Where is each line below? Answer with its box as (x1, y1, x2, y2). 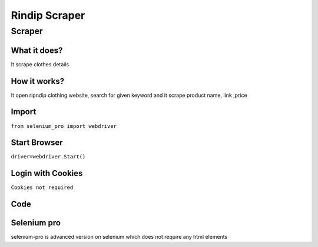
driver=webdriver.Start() (11, 153, 86, 160)
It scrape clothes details (11, 60, 69, 67)
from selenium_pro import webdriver (11, 123, 117, 129)
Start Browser (11, 138, 63, 148)
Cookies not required (11, 184, 74, 191)
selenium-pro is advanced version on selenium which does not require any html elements (11, 234, 228, 241)
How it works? (11, 76, 65, 86)
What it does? (11, 45, 63, 55)
